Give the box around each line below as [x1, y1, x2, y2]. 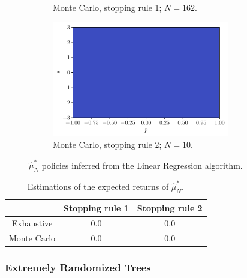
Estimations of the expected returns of [27, 180, 169, 192]
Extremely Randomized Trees [5, 260, 151, 275]
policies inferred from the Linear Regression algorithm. [41, 159, 243, 171]
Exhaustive [11, 217, 53, 229]
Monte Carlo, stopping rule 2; [53, 137, 162, 150]
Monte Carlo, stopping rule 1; [53, 1, 162, 13]
